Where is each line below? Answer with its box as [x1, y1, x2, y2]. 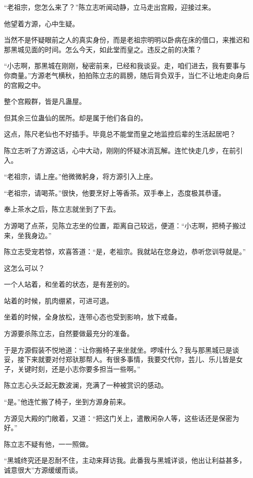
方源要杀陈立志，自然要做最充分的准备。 [4, 328, 134, 339]
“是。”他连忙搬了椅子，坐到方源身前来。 [4, 397, 130, 407]
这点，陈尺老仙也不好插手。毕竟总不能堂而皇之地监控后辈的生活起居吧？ [4, 129, 236, 139]
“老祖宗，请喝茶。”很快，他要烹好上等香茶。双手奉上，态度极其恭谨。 [4, 187, 226, 198]
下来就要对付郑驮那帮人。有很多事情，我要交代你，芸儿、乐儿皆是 [24, 354, 236, 364]
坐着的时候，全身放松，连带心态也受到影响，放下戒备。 [4, 312, 181, 322]
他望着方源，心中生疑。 [4, 18, 79, 28]
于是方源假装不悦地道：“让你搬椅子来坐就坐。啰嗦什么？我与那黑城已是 [4, 344, 233, 355]
